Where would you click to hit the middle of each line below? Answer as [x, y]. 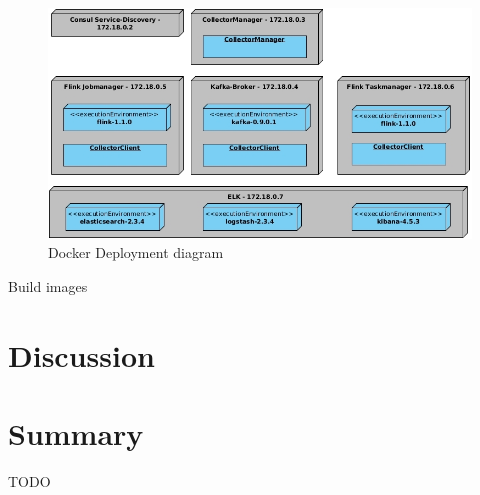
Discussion [81, 354]
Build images [48, 285]
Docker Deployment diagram [136, 252]
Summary [76, 433]
